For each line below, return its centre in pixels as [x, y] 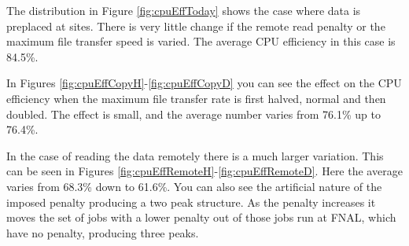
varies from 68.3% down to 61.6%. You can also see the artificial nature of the [194, 186]
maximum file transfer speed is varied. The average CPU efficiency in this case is [201, 41]
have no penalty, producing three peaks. [103, 232]
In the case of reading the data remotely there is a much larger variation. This [195, 155]
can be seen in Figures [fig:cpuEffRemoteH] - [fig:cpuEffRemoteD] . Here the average [204, 171]
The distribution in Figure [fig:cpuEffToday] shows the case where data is [184, 10]
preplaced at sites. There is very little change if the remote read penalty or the [196, 26]
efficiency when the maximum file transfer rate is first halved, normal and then [196, 98]
